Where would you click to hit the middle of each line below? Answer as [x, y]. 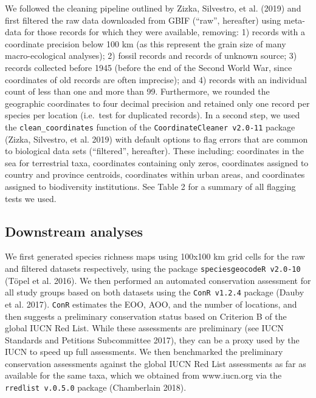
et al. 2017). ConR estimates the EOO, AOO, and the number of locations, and [151, 304]
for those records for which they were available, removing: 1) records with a [165, 32]
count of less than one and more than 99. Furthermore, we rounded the [137, 91]
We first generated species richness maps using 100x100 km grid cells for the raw [155, 256]
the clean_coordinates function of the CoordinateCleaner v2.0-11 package [150, 126]
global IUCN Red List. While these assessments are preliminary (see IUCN [144, 328]
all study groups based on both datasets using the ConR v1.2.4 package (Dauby [155, 292]
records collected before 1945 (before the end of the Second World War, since [149, 67]
